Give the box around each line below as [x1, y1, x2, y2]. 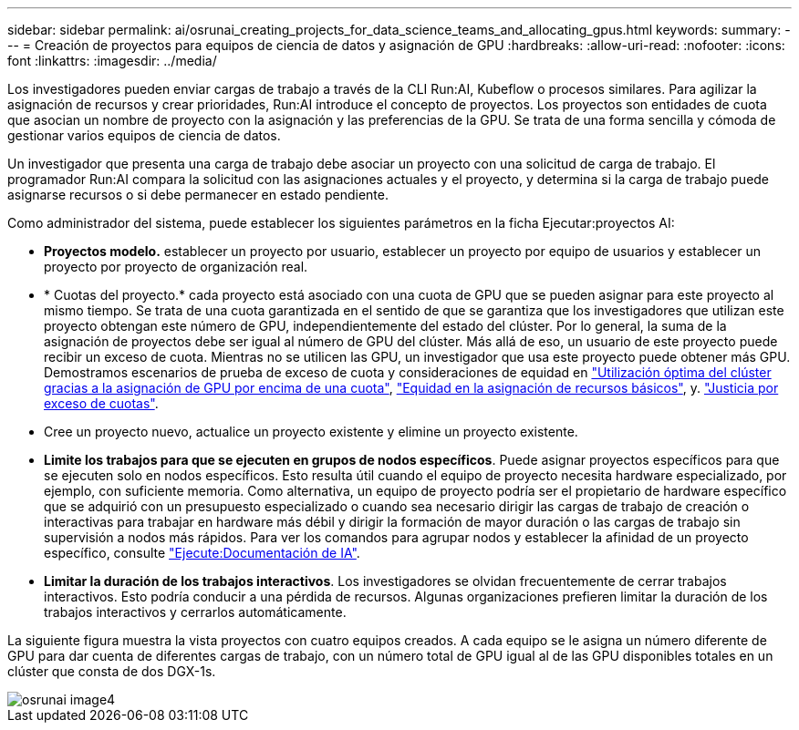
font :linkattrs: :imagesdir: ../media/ [7, 53, 217, 68]
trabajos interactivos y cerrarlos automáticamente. [44, 604, 347, 620]
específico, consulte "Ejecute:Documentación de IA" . [44, 545, 360, 560]
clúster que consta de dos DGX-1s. [7, 663, 216, 679]
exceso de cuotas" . [44, 396, 159, 411]
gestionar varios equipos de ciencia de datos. [7, 128, 281, 143]
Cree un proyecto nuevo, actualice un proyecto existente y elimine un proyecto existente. [44, 424, 578, 439]
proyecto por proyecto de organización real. [44, 259, 308, 274]
